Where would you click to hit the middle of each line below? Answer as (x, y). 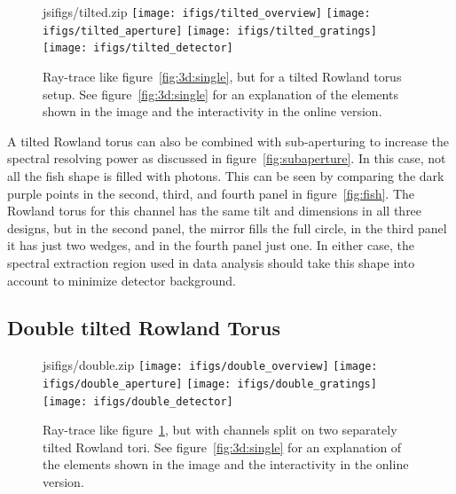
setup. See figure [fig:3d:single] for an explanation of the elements (220, 94)
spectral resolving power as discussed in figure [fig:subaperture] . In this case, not (227, 158)
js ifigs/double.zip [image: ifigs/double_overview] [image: (210, 365)
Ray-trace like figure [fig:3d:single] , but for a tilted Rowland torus (222, 76)
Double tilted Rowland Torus (144, 328)
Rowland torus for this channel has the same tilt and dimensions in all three (215, 211)
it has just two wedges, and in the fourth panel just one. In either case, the (211, 245)
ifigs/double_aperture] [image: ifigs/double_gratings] (210, 384)
